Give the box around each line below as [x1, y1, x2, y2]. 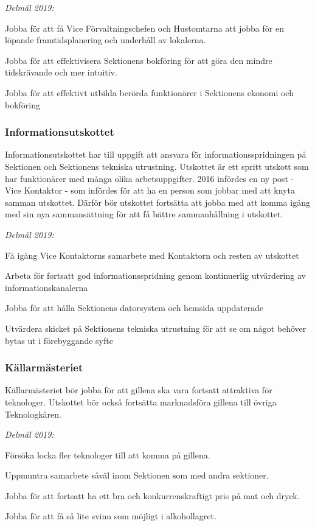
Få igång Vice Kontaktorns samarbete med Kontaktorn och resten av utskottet [5, 248, 299, 261]
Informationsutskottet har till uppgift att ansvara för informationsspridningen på [5, 148, 306, 161]
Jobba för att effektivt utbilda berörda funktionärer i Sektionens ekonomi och [5, 86, 294, 99]
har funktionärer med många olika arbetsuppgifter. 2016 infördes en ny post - [5, 172, 294, 184]
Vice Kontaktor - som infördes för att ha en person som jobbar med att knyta [5, 184, 295, 197]
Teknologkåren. [5, 407, 62, 420]
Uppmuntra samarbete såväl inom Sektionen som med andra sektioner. [5, 469, 269, 482]
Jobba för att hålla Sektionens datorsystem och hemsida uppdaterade [5, 301, 264, 314]
